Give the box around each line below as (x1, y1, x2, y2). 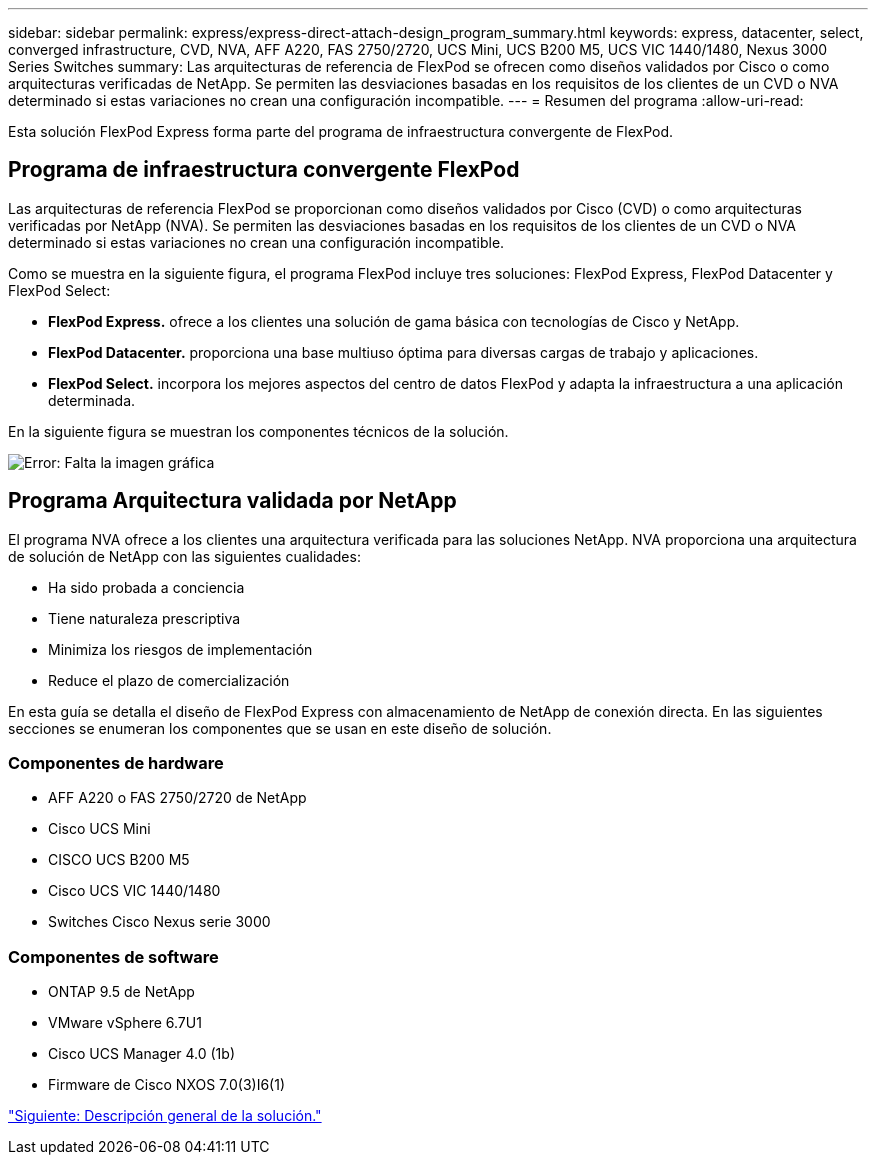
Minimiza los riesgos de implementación (48, 640, 313, 658)
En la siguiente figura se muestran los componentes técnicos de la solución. (8, 422, 509, 440)
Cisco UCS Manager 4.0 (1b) (48, 1045, 235, 1063)
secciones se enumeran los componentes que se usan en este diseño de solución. (8, 719, 552, 737)
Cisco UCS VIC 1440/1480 (48, 882, 221, 900)
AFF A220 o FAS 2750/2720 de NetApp (48, 789, 307, 807)
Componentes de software (8, 946, 219, 967)
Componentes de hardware (8, 753, 224, 774)
